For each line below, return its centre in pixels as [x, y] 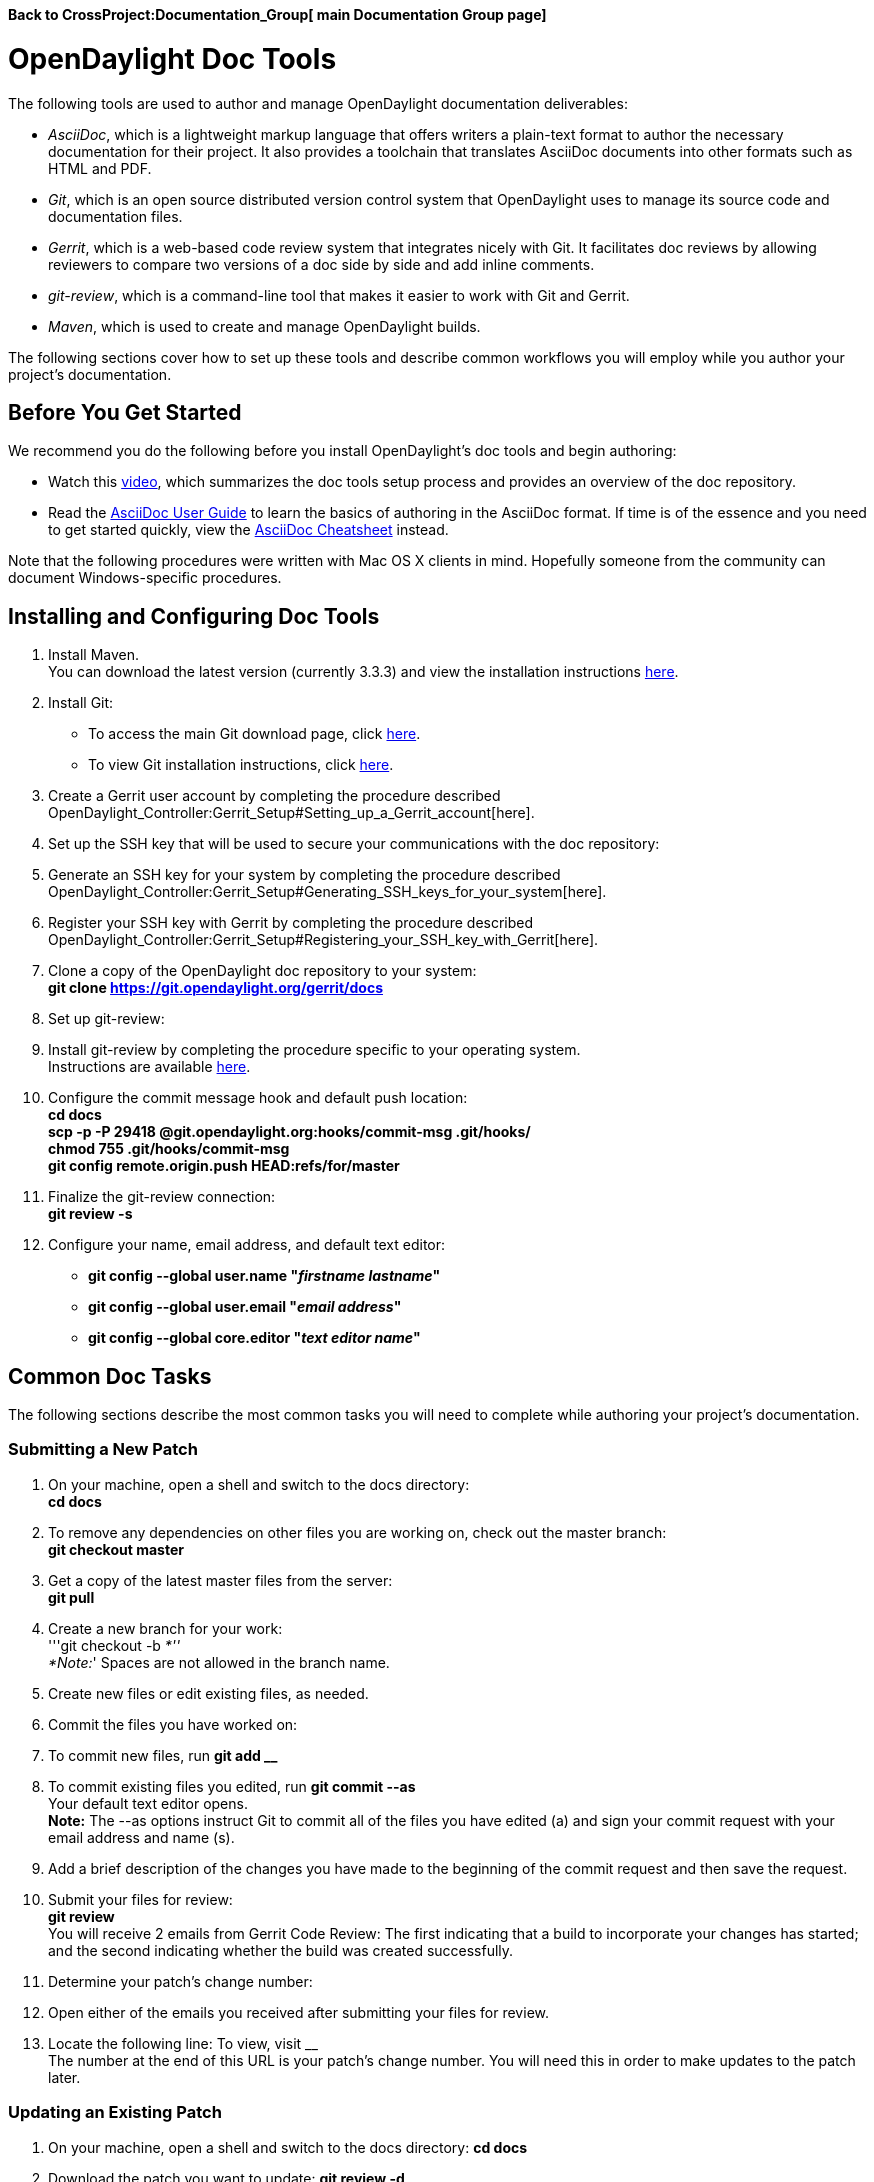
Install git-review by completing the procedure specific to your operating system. [314, 1050]
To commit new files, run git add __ [163, 1755]
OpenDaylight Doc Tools [172, 58]
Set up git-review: [106, 1019]
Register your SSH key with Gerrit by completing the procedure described [291, 923]
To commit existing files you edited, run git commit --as [232, 1786]
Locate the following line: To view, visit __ [183, 2043]
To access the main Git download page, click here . [254, 734]
